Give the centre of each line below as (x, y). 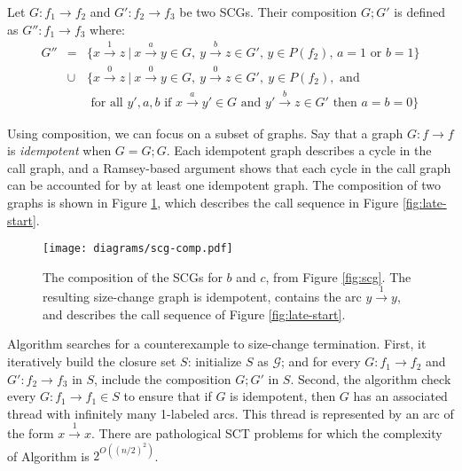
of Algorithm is (48, 455)
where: (107, 29)
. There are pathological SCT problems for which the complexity (266, 433)
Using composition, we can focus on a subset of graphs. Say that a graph (205, 133)
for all (107, 102)
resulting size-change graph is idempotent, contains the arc (202, 297)
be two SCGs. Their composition (268, 12)
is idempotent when (59, 150)
